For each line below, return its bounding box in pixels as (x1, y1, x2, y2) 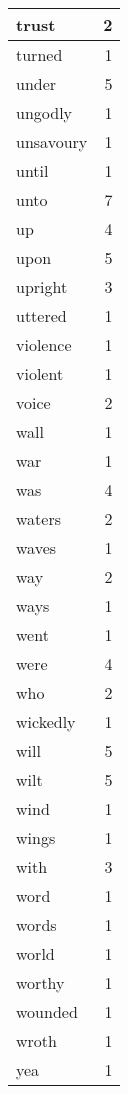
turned (16, 43, 63, 66)
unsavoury (16, 130, 88, 153)
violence (16, 333, 72, 356)
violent (16, 362, 64, 385)
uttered (16, 304, 67, 327)
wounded (16, 1000, 78, 1023)
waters (16, 507, 62, 530)
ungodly (16, 101, 73, 124)
